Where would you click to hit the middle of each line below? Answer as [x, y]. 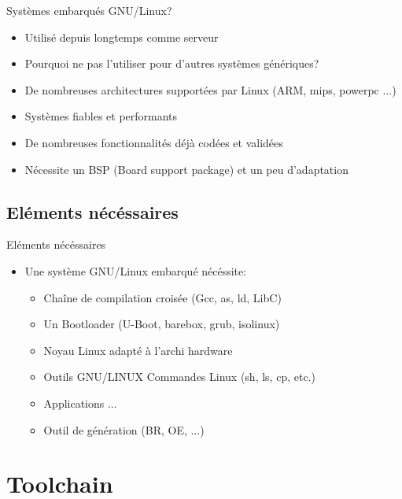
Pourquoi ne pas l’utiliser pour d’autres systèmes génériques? [172, 63]
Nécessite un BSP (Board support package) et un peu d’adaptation [186, 169]
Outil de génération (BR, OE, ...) [124, 429]
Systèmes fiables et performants [101, 116]
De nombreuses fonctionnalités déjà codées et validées [154, 142]
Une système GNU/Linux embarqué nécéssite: [136, 270]
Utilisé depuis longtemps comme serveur [122, 37]
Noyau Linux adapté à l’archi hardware [138, 350]
